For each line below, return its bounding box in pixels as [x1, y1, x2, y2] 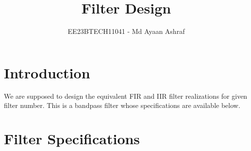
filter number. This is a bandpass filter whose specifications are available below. [4, 100, 240, 110]
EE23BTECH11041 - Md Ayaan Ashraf [67, 26, 185, 36]
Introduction [4, 62, 90, 82]
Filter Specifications [4, 129, 140, 149]
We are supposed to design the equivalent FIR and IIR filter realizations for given [4, 91, 248, 101]
